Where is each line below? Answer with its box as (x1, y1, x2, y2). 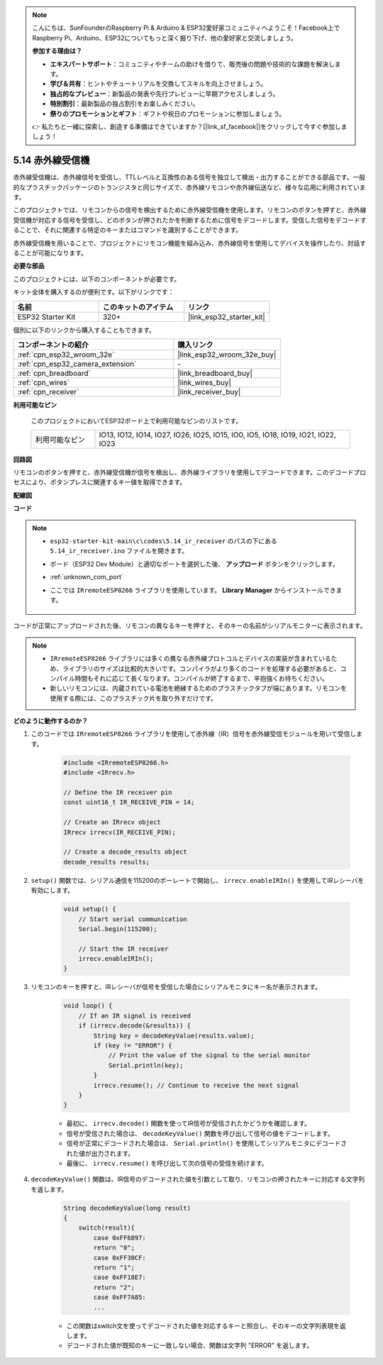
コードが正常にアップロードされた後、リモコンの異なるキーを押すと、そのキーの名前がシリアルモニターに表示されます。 (13, 621, 367, 630)
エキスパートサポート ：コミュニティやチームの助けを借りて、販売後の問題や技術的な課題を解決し (50, 60, 335, 68)
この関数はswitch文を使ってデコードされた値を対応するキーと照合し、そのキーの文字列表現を (66, 1321, 340, 1330)
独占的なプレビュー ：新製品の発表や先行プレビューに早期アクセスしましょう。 (50, 89, 279, 98)
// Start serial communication (78, 915, 187, 923)
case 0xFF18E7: (93, 1274, 147, 1281)
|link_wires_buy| (177, 377, 232, 387)
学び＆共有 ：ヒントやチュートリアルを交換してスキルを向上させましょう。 (50, 79, 267, 88)
